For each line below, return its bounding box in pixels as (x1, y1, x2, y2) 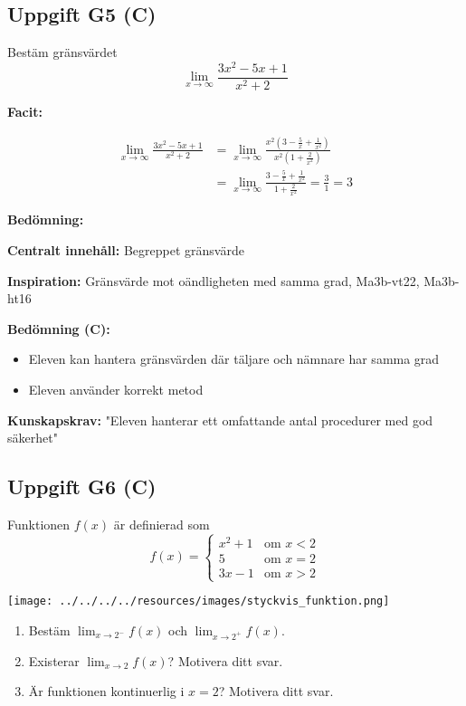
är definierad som (113, 514, 210, 533)
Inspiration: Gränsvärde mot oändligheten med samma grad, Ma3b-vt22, (7, 271, 420, 290)
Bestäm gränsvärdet (7, 43, 118, 62)
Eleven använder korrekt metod (28, 379, 204, 398)
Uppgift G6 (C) (7, 472, 157, 501)
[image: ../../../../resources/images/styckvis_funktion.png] (7, 595, 390, 608)
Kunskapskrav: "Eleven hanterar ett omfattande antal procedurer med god (7, 410, 433, 429)
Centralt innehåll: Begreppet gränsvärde (7, 240, 244, 259)
